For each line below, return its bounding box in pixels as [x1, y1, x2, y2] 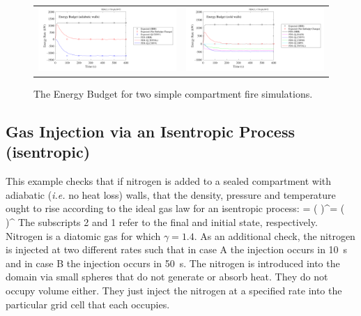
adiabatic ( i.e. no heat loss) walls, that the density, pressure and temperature [6, 187, 336, 202]
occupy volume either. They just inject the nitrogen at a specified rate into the [6, 283, 342, 298]
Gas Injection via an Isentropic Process [6, 121, 295, 142]
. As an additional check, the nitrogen [194, 228, 355, 243]
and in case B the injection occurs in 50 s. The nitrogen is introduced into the [6, 255, 340, 270]
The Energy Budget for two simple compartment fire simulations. [33, 86, 313, 101]
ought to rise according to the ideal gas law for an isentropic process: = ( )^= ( [6, 201, 345, 216]
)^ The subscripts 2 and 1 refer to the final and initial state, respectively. [6, 215, 318, 230]
